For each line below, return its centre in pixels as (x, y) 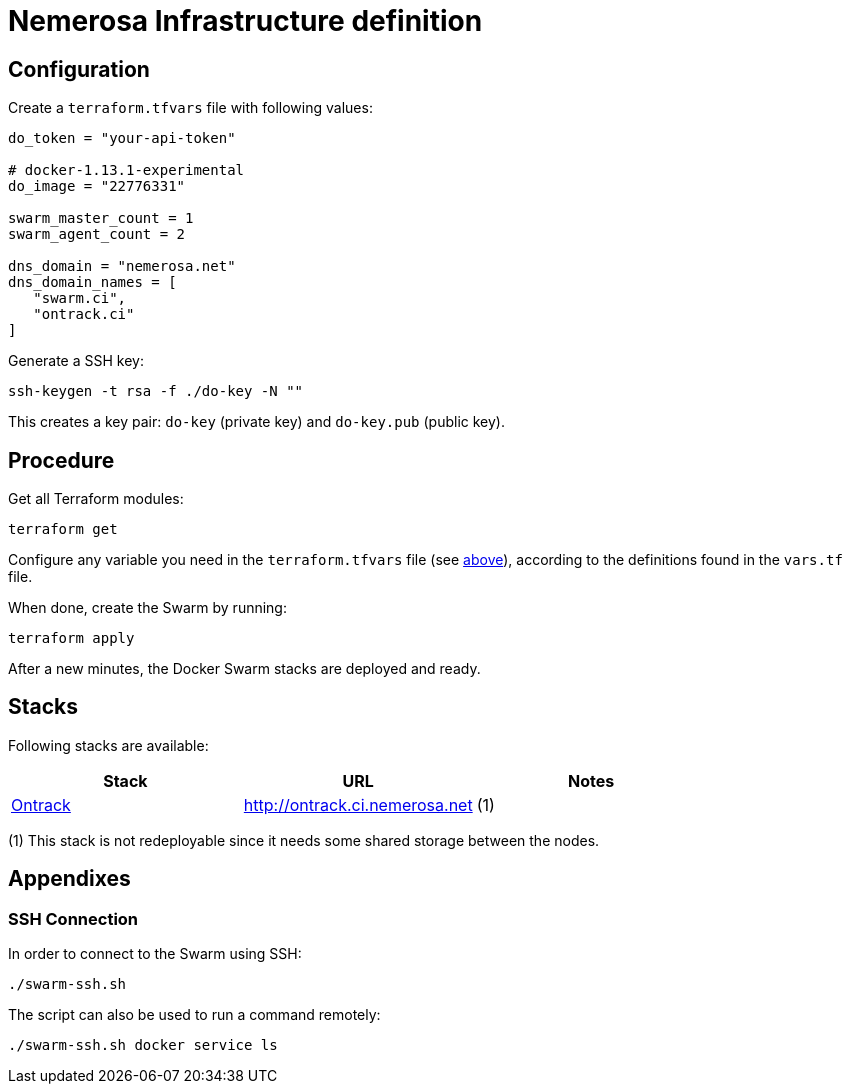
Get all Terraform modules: (96, 499)
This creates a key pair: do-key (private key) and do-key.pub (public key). (256, 422)
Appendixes (69, 879)
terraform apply (71, 638)
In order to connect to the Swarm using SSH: (155, 954)
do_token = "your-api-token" (122, 138)
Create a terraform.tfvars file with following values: (190, 108)
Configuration (79, 69)
